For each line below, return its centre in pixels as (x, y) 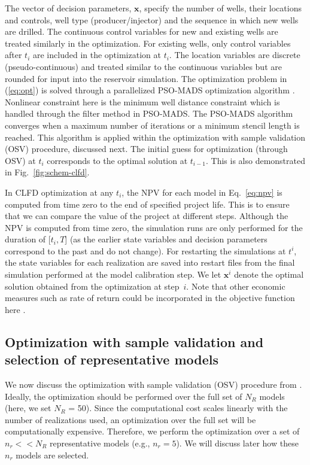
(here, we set (28, 408)
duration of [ (28, 239)
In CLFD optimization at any (59, 192)
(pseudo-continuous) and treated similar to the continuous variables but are (143, 66)
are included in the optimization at (97, 55)
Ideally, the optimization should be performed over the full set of (124, 396)
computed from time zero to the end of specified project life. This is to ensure (147, 204)
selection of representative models (112, 359)
